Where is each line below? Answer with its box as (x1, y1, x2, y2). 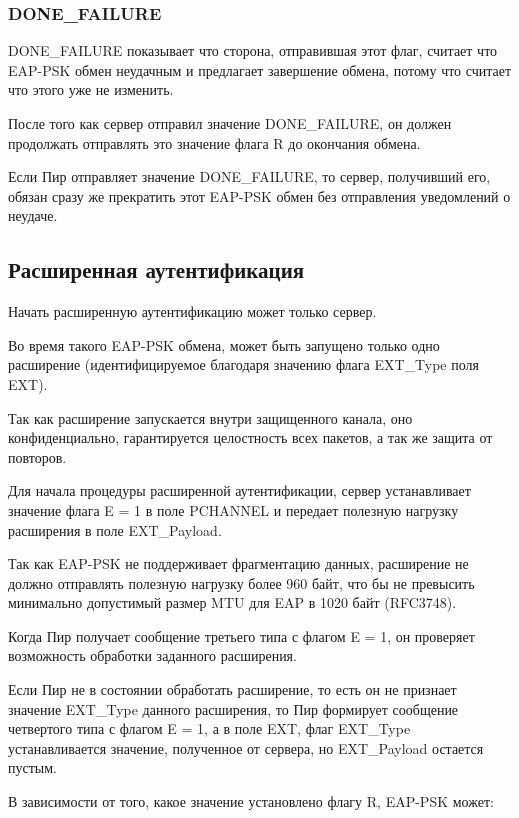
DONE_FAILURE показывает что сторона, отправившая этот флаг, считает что (8, 40, 498, 61)
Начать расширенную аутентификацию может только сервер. (8, 301, 377, 322)
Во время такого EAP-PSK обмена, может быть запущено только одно (8, 334, 440, 355)
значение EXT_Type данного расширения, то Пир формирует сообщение (8, 698, 459, 719)
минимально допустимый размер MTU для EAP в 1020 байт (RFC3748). (8, 592, 457, 613)
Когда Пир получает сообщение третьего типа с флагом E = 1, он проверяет (8, 625, 475, 646)
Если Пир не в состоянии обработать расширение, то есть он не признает (8, 679, 457, 700)
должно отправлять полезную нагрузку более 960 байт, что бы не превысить (8, 572, 475, 593)
